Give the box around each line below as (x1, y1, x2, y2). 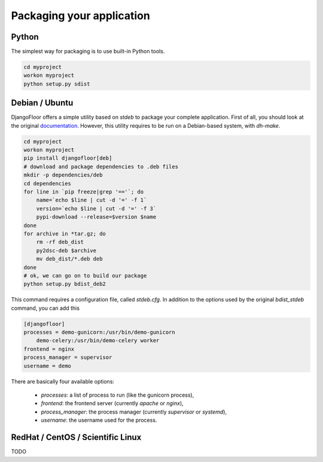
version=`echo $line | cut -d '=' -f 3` (36, 205, 157, 212)
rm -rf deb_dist (36, 238, 84, 246)
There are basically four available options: (11, 378, 115, 385)
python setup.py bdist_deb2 (23, 280, 106, 288)
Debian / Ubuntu (11, 98, 74, 108)
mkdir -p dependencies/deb (23, 171, 103, 179)
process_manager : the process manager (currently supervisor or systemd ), (41, 408, 227, 415)
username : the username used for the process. (41, 416, 157, 424)
